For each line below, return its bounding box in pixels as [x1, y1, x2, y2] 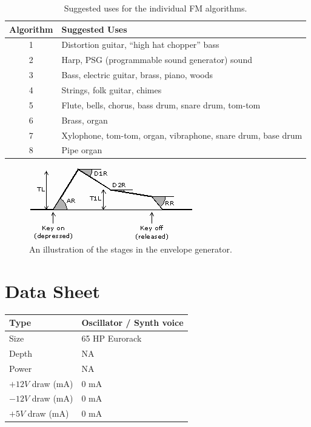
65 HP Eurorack [81, 332, 142, 345]
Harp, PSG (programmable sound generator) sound [61, 53, 252, 66]
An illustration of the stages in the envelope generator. [29, 243, 232, 256]
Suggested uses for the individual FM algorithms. [64, 2, 247, 14]
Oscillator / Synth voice [81, 316, 184, 329]
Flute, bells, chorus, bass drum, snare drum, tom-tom [61, 98, 261, 111]
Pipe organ [61, 144, 102, 156]
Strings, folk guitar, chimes [61, 83, 162, 96]
